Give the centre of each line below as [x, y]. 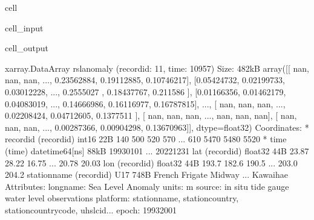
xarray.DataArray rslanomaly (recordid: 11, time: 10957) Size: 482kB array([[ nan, [157, 68]
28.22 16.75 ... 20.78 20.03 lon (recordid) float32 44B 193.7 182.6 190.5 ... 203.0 [151, 162]
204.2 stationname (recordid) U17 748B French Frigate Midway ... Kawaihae [146, 174]
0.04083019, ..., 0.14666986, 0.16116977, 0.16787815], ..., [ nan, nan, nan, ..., [145, 103]
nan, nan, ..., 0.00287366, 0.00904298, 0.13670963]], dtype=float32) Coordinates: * [157, 127]
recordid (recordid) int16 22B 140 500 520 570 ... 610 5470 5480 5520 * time [146, 139]
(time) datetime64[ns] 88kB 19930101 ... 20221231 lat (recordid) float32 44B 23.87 [157, 150]
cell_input [24, 27]
